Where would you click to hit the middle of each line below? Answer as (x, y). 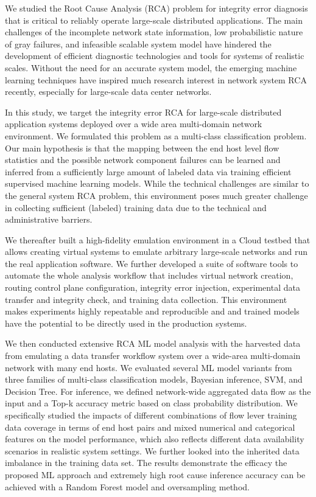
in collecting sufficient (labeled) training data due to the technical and (136, 207)
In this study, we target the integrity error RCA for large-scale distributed (143, 112)
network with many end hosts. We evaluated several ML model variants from (149, 367)
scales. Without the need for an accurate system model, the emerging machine (151, 67)
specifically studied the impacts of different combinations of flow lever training (151, 415)
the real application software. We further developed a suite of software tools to (152, 263)
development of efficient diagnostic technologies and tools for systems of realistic (155, 56)
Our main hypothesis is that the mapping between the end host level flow (142, 148)
